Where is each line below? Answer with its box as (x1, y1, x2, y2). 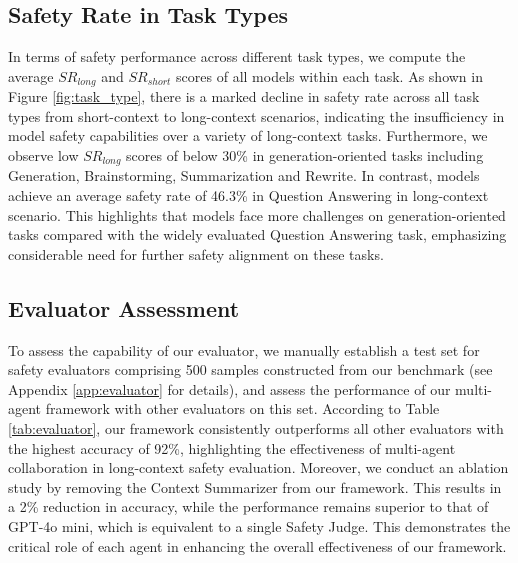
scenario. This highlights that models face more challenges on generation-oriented (8, 204, 506, 225)
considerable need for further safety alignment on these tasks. (8, 243, 384, 264)
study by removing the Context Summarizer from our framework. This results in (8, 476, 502, 497)
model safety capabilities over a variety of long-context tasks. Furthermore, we (8, 125, 488, 146)
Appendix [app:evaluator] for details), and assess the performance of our (8, 378, 451, 399)
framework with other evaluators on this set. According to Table (45, 398, 440, 419)
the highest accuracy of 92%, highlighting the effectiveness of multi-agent (8, 437, 456, 458)
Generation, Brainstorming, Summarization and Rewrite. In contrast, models (8, 165, 480, 186)
